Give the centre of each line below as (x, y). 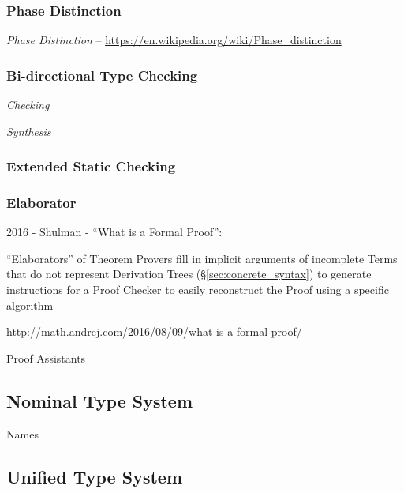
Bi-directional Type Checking (102, 75)
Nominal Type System (100, 400)
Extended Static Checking (91, 166)
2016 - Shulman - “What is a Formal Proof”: (114, 232)
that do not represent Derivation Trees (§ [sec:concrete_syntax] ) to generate (189, 274)
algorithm (30, 305)
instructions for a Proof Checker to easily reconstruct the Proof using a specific (198, 290)
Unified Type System (94, 476)
